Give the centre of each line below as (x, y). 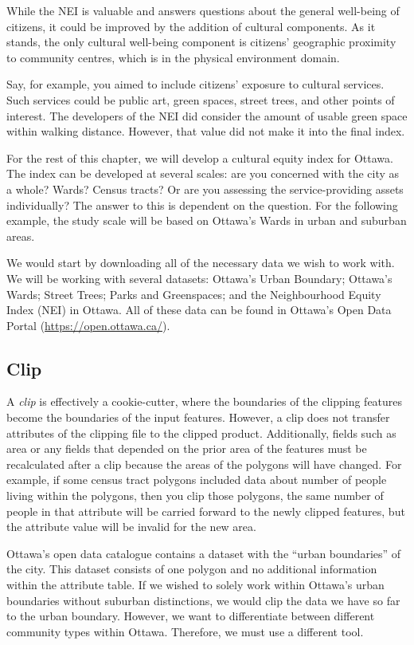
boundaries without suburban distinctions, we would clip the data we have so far (203, 600)
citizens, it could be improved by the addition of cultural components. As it (191, 26)
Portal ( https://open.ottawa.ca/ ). (88, 325)
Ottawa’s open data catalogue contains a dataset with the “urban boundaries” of (204, 553)
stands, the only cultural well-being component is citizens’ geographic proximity (201, 42)
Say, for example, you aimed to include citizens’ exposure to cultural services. (195, 84)
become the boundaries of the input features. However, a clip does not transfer (198, 417)
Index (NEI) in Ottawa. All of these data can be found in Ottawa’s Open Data (199, 310)
